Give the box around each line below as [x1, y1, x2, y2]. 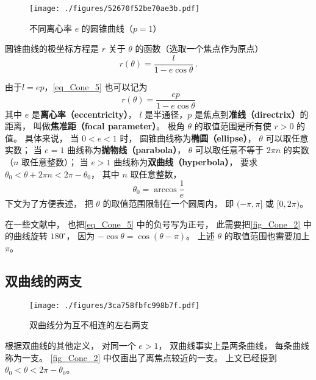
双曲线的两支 [5, 271, 82, 290]
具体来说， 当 [24, 131, 79, 144]
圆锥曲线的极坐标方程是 [5, 42, 99, 55]
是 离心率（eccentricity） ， [31, 107, 137, 120]
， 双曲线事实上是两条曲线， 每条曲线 [158, 339, 309, 352]
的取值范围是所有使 [194, 120, 271, 132]
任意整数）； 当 [30, 155, 88, 168]
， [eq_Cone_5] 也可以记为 [44, 80, 148, 93]
